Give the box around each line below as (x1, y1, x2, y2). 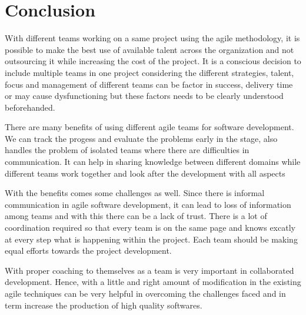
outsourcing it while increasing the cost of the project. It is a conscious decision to (5, 55, 301, 67)
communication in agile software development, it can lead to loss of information (5, 198, 291, 210)
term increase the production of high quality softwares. (5, 299, 202, 311)
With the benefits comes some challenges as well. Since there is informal (5, 187, 265, 199)
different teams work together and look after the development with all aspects (5, 167, 285, 179)
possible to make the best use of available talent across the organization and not (5, 43, 294, 55)
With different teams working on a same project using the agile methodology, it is (5, 32, 300, 44)
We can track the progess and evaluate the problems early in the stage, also (5, 132, 278, 144)
